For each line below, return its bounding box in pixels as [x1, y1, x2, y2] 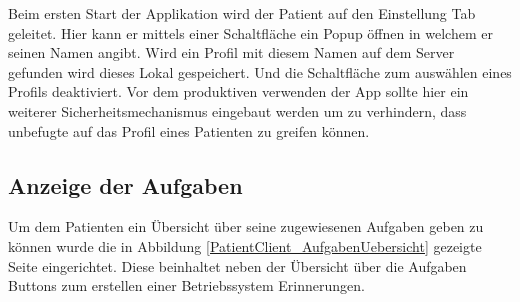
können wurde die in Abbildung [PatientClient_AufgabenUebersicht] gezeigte [8, 235, 482, 256]
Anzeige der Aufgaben [8, 169, 243, 200]
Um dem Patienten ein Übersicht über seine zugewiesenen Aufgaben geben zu [8, 216, 484, 237]
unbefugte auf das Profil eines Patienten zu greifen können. [8, 120, 370, 141]
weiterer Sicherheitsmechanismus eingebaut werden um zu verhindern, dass [8, 100, 467, 121]
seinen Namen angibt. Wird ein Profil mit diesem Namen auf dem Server [8, 42, 455, 63]
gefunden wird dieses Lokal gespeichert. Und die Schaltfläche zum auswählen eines [8, 61, 512, 82]
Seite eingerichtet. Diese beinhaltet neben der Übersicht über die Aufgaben [8, 255, 467, 276]
